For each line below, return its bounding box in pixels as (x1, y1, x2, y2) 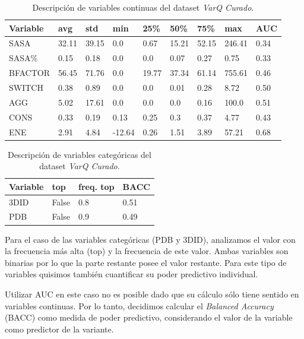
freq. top (78, 180, 115, 192)
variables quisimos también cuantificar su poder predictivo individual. (5, 268, 258, 280)
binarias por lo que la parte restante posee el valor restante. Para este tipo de (5, 256, 287, 268)
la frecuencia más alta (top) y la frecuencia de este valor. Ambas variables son (5, 245, 289, 257)
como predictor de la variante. (5, 322, 114, 335)
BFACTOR (9, 66, 50, 79)
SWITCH (9, 81, 43, 93)
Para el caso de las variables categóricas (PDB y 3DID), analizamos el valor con (5, 233, 296, 245)
